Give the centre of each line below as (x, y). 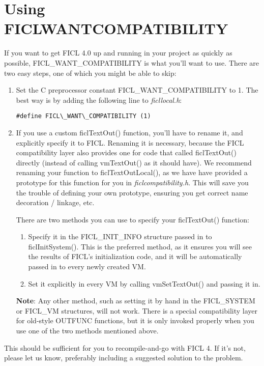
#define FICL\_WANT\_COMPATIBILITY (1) (83, 116)
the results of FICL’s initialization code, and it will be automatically (135, 256)
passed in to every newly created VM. (87, 266)
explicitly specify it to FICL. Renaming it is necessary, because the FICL (130, 142)
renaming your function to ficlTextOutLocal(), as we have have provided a (132, 172)
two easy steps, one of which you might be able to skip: (90, 73)
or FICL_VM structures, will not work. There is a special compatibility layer (137, 310)
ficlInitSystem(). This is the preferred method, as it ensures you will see (140, 246)
